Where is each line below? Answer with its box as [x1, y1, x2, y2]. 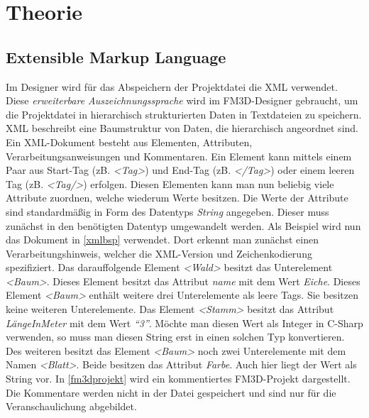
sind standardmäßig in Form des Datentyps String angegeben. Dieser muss [6, 204, 329, 219]
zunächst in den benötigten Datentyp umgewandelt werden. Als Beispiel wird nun [6, 218, 361, 233]
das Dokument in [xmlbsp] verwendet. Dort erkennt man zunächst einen [6, 232, 319, 247]
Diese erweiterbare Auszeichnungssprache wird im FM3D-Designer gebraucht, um [6, 93, 358, 108]
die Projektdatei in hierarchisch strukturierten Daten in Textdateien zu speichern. [6, 106, 362, 121]
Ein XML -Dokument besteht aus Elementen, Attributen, [6, 134, 253, 149]
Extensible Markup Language [6, 45, 226, 67]
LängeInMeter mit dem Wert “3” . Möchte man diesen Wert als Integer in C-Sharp [6, 315, 363, 330]
